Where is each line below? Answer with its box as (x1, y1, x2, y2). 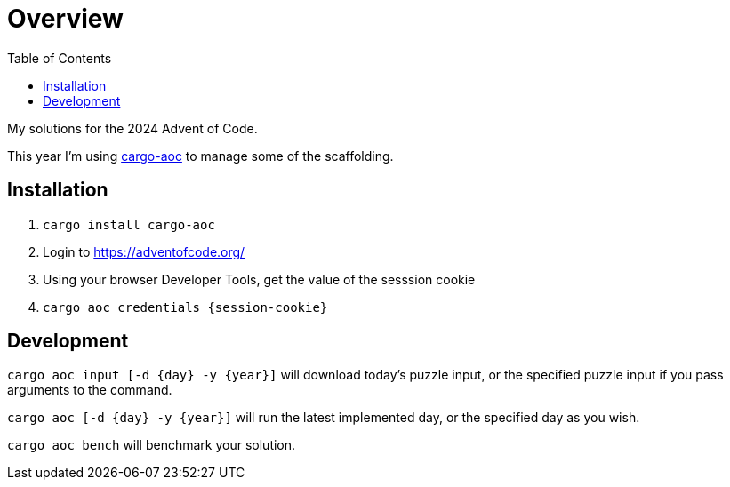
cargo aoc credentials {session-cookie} (43, 299, 328, 315)
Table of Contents (7, 50, 112, 66)
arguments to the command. (7, 382, 172, 398)
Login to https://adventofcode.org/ (43, 244, 245, 259)
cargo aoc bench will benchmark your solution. (7, 437, 296, 453)
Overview (7, 4, 124, 34)
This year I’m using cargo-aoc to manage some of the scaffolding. (7, 148, 394, 164)
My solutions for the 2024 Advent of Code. (7, 120, 258, 136)
